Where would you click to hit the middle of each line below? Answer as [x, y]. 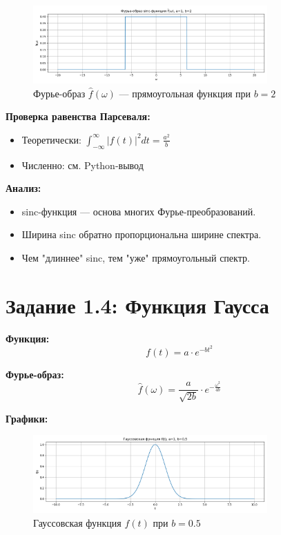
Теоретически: [51, 139]
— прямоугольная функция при [185, 93]
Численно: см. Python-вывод [83, 165]
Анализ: [23, 188]
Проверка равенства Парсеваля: [78, 116]
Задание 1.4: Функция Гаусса [137, 305]
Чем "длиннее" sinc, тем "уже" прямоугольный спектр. [136, 257]
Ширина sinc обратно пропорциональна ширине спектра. [142, 234]
